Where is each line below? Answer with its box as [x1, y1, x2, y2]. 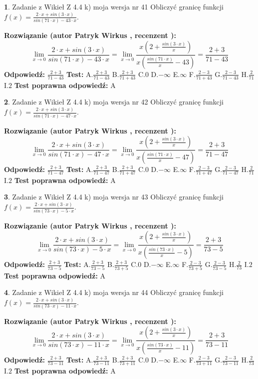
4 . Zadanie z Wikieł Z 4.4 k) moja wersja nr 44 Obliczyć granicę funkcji [4, 287, 224, 297]
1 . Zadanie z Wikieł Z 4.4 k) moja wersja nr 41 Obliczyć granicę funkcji [4, 1, 224, 11]
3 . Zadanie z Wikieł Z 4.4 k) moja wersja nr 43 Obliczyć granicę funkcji [4, 191, 224, 202]
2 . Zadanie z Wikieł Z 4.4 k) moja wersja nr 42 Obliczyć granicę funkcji [4, 96, 224, 107]
